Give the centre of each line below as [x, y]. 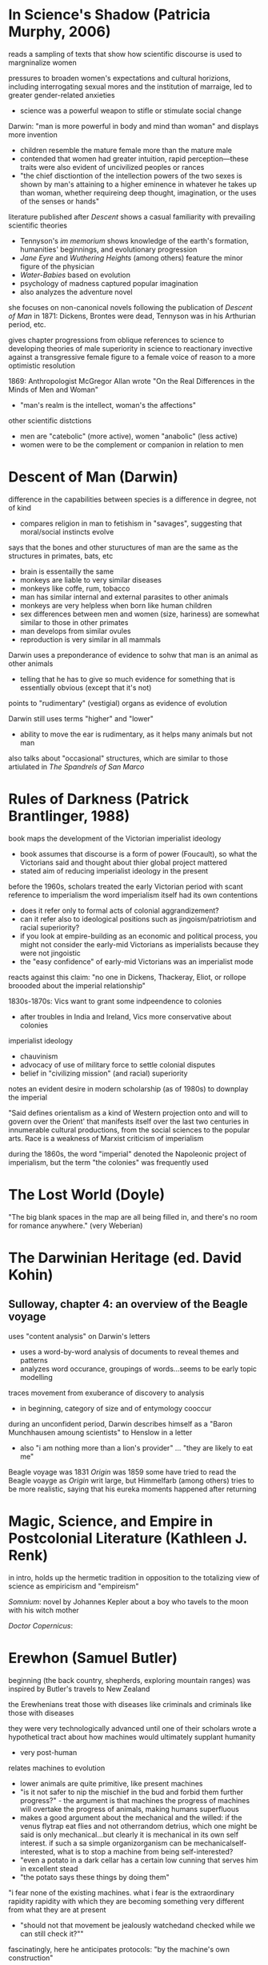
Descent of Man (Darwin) [93, 477]
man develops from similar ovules [75, 631]
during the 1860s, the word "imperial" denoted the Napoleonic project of [128, 1154]
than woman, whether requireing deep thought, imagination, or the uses [138, 192]
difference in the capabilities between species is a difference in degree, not [132, 499]
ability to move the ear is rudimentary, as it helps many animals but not [136, 734]
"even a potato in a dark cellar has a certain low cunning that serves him [139, 1860]
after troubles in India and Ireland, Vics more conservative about [126, 1016]
